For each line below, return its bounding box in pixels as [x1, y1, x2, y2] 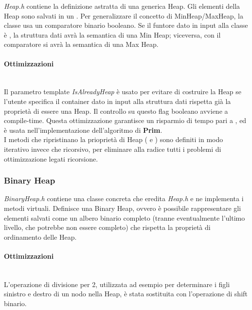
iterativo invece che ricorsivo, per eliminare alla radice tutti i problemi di [4, 144, 221, 154]
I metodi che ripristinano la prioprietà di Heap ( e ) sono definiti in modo [4, 134, 223, 145]
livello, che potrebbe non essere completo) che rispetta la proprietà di [4, 222, 211, 232]
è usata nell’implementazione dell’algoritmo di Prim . [4, 124, 162, 135]
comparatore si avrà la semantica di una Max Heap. [4, 39, 159, 49]
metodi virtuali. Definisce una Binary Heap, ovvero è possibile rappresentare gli [4, 203, 241, 213]
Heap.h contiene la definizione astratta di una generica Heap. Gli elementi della [4, 1, 240, 11]
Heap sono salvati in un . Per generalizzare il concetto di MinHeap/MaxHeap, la [4, 10, 244, 21]
